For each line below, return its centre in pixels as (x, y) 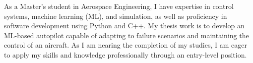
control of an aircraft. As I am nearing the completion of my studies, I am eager (126, 45)
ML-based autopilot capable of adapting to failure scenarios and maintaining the (126, 35)
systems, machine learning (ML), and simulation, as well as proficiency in (116, 16)
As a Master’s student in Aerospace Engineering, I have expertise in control (119, 6)
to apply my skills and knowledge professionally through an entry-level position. (126, 54)
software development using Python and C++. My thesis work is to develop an (124, 26)
